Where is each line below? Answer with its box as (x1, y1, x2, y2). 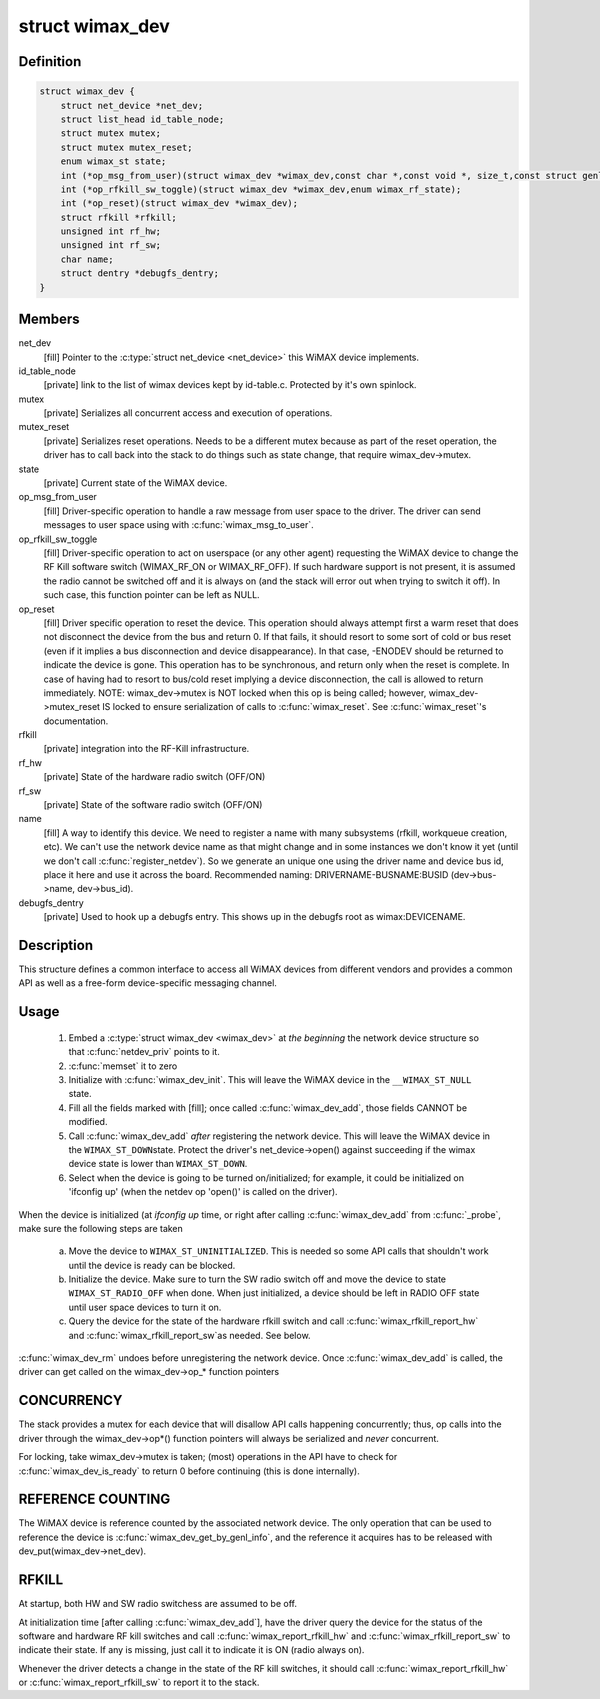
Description (18, 936, 94, 954)
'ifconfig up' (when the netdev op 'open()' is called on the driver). (68, 1186, 339, 1198)
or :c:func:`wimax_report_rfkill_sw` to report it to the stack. (18, 1676, 260, 1689)
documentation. (43, 715, 109, 727)
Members (18, 311, 80, 328)
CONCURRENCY (18, 1392, 123, 1409)
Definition (18, 53, 82, 70)
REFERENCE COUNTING (18, 1491, 171, 1508)
